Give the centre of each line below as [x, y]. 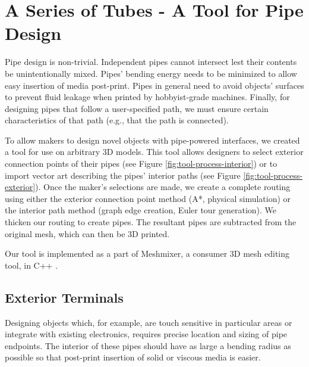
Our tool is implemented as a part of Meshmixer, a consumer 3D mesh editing [147, 254]
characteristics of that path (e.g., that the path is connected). [117, 120]
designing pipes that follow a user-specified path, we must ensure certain [137, 108]
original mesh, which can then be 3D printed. [87, 233]
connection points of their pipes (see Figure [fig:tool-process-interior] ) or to [141, 164]
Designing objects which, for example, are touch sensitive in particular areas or [149, 322]
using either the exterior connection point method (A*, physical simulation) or [148, 198]
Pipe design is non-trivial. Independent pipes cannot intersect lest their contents [151, 62]
